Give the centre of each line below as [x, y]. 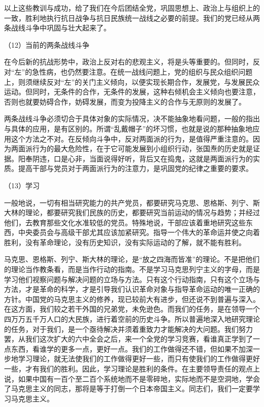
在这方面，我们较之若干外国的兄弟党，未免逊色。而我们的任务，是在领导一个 [132, 309]
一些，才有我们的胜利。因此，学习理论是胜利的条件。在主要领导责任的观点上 [132, 368]
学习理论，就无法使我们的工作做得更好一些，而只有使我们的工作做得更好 [139, 359]
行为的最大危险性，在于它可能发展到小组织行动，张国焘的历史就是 [142, 148]
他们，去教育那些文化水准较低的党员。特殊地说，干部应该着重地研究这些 [125, 222]
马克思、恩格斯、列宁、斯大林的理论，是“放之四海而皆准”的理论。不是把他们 [132, 259]
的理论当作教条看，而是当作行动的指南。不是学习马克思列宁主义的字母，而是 [132, 269]
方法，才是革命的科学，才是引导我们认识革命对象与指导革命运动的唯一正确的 [132, 289]
